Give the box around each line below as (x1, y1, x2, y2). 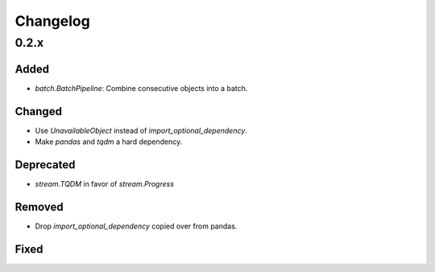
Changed (14, 105, 62, 118)
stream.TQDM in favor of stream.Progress (35, 179, 175, 188)
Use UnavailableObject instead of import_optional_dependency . (35, 126, 247, 135)
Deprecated (14, 158, 76, 171)
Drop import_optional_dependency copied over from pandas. (35, 221, 238, 231)
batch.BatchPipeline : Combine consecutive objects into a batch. (35, 83, 248, 93)
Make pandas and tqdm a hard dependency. (35, 137, 183, 146)
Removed (14, 200, 64, 213)
